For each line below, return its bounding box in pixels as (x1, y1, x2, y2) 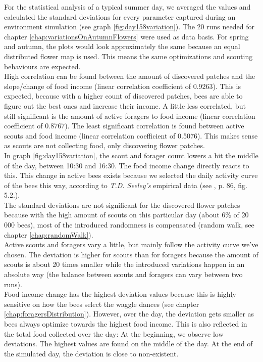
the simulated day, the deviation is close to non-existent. (4, 348, 179, 358)
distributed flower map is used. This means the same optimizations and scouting (4, 51, 253, 61)
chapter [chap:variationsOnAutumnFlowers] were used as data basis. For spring (4, 31, 249, 41)
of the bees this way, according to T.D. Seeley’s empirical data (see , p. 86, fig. (4, 179, 247, 190)
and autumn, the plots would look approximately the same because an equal (4, 41, 240, 52)
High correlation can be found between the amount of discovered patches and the (4, 71, 255, 81)
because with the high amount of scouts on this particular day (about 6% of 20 (4, 209, 249, 220)
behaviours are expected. (4, 61, 81, 71)
